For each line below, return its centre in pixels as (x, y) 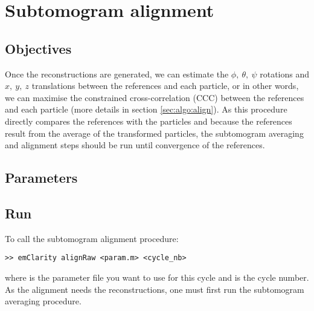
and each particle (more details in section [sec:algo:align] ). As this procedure (146, 109)
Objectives (38, 48)
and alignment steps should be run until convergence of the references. (135, 145)
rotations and (285, 74)
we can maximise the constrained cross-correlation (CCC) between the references (155, 97)
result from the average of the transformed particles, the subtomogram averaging (154, 133)
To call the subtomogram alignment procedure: (92, 238)
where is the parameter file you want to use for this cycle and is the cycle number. (157, 277)
